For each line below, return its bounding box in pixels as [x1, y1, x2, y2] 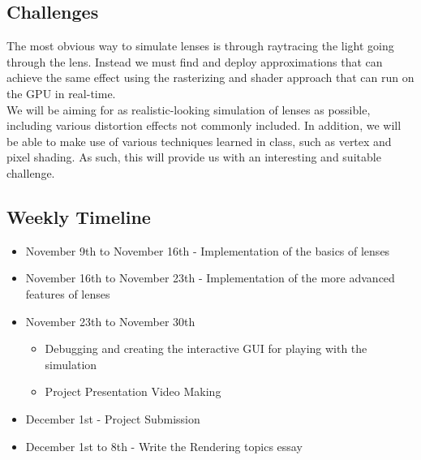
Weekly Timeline [6, 204, 151, 229]
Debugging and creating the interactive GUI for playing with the [45, 340, 367, 357]
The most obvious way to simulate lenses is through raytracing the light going [6, 37, 394, 54]
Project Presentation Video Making [45, 383, 221, 400]
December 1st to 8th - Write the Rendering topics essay [25, 437, 303, 454]
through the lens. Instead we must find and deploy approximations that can [6, 53, 383, 70]
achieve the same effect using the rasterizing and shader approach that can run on [6, 69, 415, 86]
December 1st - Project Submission [25, 410, 200, 427]
